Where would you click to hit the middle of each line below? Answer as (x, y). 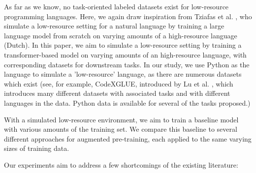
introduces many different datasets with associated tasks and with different (117, 93)
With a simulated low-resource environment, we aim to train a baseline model (121, 119)
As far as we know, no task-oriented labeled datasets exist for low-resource (116, 6)
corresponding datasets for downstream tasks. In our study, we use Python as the (127, 64)
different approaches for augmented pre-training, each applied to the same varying (128, 138)
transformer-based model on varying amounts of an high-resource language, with (125, 54)
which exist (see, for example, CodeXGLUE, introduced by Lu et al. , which (119, 83)
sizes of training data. (37, 148)
